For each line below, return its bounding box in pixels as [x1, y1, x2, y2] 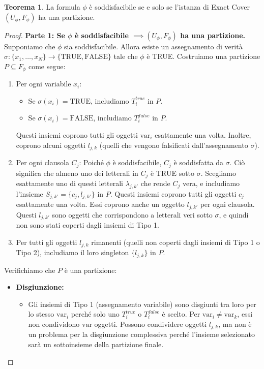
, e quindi [219, 209, 249, 220]
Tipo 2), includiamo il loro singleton [16, 247, 129, 258]
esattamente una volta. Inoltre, [155, 130, 251, 140]
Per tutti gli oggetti [16, 236, 77, 247]
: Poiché [79, 157, 104, 168]
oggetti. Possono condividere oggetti [94, 319, 207, 329]
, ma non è [218, 319, 252, 329]
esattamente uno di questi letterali [16, 177, 123, 188]
